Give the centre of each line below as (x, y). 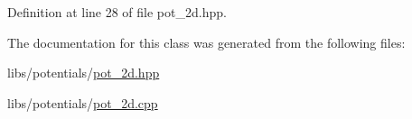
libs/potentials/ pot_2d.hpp (84, 73)
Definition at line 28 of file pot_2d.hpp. (117, 12)
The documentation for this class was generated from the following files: (206, 42)
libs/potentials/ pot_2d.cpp (83, 102)
